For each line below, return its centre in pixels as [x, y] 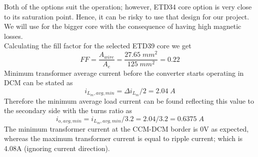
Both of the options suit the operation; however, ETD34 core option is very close [128, 6]
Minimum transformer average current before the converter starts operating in [124, 73]
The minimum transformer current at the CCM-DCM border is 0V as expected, [126, 128]
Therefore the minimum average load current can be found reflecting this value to [129, 100]
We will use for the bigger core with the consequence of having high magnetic [123, 26]
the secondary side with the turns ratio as [68, 110]
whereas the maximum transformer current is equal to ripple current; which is [123, 138]
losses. [13, 36]
